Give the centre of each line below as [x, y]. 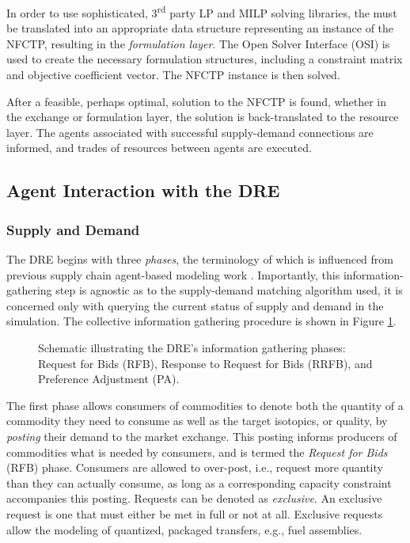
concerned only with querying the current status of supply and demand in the [195, 305]
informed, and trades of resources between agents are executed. [159, 148]
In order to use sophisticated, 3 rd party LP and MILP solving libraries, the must [202, 11]
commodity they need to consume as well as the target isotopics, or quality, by [197, 421]
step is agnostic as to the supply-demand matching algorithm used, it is [229, 290]
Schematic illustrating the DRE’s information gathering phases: [192, 347]
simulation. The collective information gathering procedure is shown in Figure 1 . [201, 321]
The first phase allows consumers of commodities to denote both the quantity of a [205, 405]
